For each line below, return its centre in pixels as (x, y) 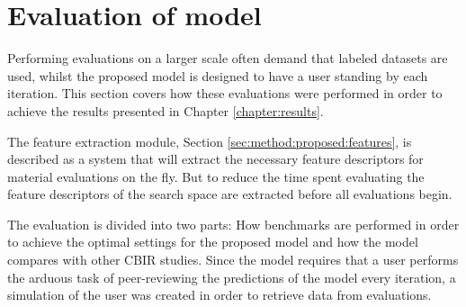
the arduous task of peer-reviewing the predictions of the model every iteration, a (232, 277)
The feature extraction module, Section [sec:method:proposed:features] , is (210, 141)
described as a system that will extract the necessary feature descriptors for (215, 159)
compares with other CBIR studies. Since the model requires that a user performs (233, 260)
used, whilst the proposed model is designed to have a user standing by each (218, 75)
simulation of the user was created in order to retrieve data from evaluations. (220, 295)
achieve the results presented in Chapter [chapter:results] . (166, 110)
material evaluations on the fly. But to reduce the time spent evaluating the (216, 176)
